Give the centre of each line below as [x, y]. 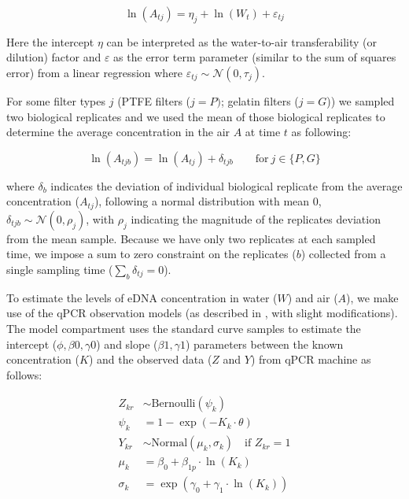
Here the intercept [50, 41]
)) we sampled [361, 100]
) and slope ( [127, 344]
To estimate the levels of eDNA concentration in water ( [142, 297]
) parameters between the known [264, 344]
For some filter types [56, 100]
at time [263, 132]
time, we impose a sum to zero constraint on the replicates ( [151, 254]
